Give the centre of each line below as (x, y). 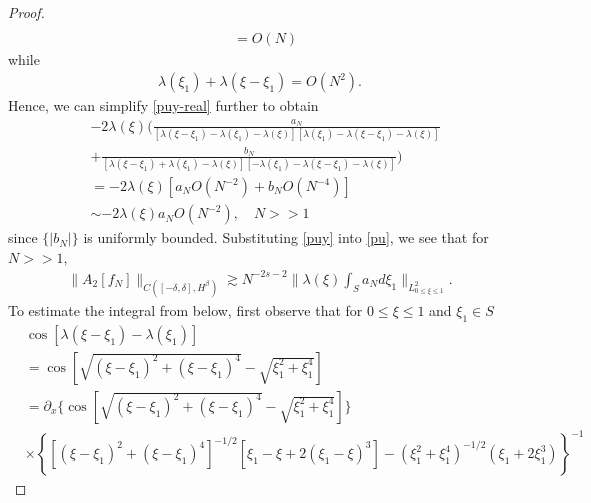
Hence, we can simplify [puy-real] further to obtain (163, 105)
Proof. (26, 12)
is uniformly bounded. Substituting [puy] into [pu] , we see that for (286, 237)
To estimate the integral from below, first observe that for (185, 309)
